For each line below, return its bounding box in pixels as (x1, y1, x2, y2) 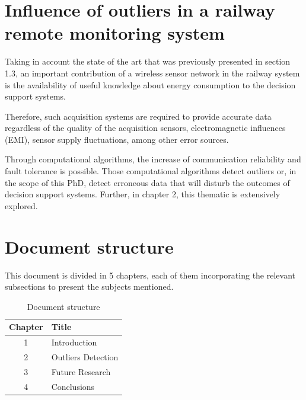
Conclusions (51, 380, 95, 392)
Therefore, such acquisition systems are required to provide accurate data (5, 110, 272, 122)
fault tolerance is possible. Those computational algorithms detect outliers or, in (5, 165, 297, 177)
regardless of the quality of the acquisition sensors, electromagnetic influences (5, 121, 286, 134)
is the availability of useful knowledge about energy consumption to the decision (5, 78, 296, 91)
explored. (5, 199, 38, 212)
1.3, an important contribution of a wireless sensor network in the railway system (5, 66, 300, 79)
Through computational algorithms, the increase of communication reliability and (5, 153, 301, 165)
